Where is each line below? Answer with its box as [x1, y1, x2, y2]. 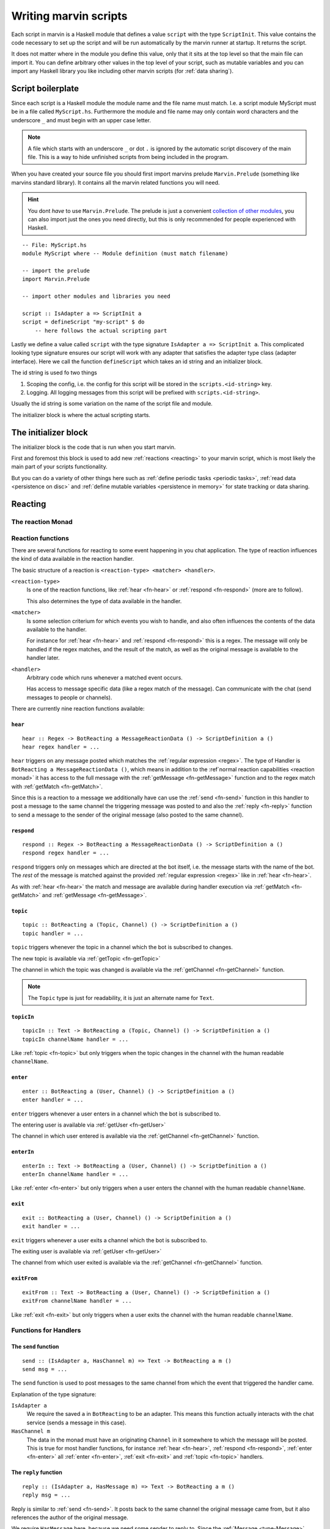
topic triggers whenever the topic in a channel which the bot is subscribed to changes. [11, 944, 233, 951]
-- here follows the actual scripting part [34, 327, 167, 334]
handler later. [26, 654, 61, 662]
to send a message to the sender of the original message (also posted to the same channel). [11, 811, 244, 818]
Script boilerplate [11, 83, 79, 94]
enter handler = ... [22, 1097, 84, 1103]
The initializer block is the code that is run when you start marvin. [11, 443, 176, 451]
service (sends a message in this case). [26, 1419, 127, 1426]
